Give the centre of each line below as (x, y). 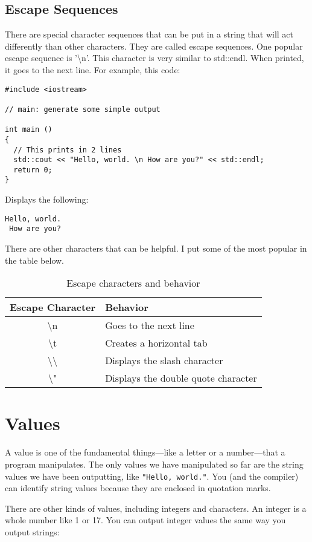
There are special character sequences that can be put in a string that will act (149, 34)
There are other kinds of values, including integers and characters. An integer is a (156, 508)
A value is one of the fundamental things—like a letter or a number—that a (145, 452)
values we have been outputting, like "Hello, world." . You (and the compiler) (152, 476)
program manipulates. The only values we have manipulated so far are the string (154, 464)
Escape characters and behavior (133, 283)
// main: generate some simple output (83, 109)
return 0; (33, 170)
